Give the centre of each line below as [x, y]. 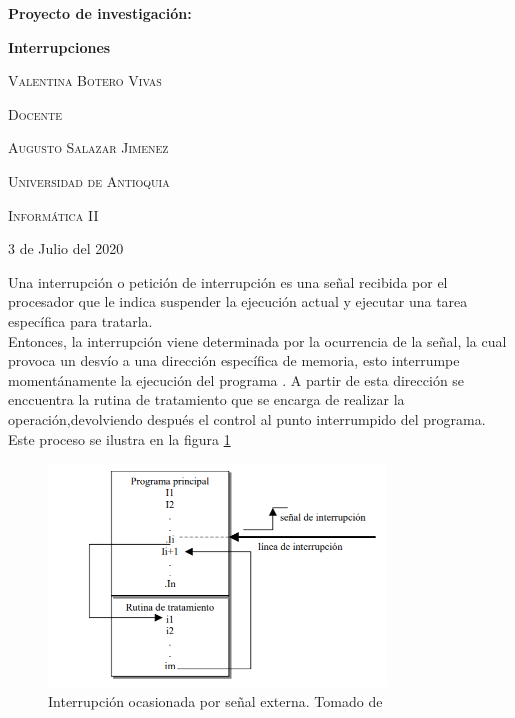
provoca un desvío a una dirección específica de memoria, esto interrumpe [234, 360]
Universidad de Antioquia [89, 180]
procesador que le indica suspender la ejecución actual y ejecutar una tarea [238, 301]
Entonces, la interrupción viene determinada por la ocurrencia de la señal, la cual [257, 340]
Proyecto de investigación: [100, 13]
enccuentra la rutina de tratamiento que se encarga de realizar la [206, 399]
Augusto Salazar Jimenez [88, 147]
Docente [35, 113]
